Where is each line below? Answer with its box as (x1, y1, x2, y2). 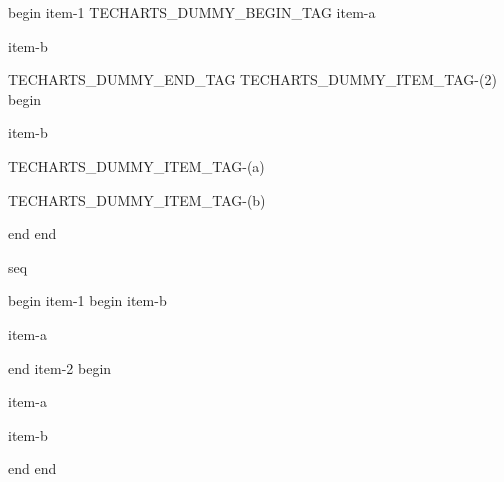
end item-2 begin (8, 357, 112, 378)
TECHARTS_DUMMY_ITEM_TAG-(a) (8, 155, 265, 176)
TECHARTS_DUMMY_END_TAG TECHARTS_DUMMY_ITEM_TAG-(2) (8, 69, 497, 90)
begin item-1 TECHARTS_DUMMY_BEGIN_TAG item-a (8, 2, 376, 22)
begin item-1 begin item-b (8, 290, 167, 311)
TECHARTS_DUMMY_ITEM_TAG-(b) (8, 189, 266, 210)
